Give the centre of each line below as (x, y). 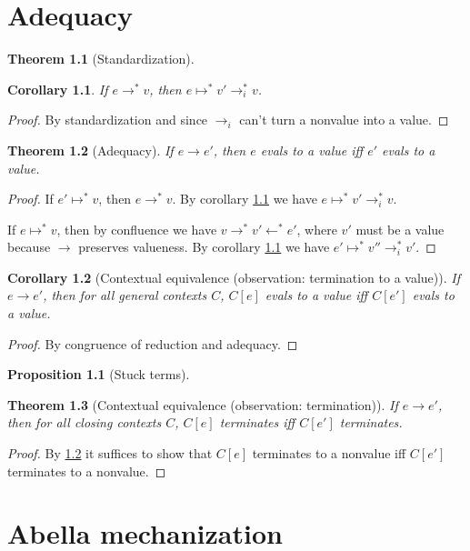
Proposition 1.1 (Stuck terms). (99, 374)
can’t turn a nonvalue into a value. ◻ (344, 120)
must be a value (400, 229)
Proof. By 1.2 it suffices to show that (110, 453)
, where (317, 229)
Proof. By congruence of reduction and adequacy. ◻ (153, 343)
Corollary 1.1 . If (58, 89)
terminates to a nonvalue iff (329, 453)
